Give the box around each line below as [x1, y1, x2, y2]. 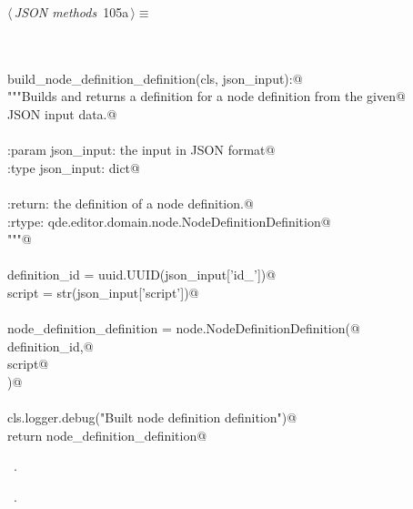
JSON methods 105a [14, 3, 129, 21]
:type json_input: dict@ [7, 158, 140, 177]
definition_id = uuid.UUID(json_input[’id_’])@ [7, 265, 277, 284]
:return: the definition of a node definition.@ [7, 193, 254, 212]
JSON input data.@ [7, 104, 117, 123]
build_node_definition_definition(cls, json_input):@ [7, 68, 303, 87]
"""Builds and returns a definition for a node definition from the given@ [7, 87, 406, 106]
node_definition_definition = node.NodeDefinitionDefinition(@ [7, 319, 360, 338]
